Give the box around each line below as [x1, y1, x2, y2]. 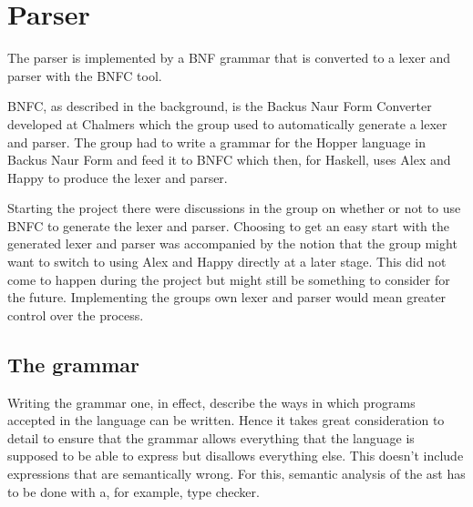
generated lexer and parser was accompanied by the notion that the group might [7, 234, 458, 253]
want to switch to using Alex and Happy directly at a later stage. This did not [7, 252, 447, 271]
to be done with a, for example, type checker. [7, 482, 260, 501]
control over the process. [7, 305, 144, 324]
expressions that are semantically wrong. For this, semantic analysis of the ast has [7, 464, 466, 483]
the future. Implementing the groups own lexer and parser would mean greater [7, 288, 447, 307]
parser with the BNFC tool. [7, 66, 162, 85]
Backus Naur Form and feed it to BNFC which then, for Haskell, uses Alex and [7, 150, 451, 169]
